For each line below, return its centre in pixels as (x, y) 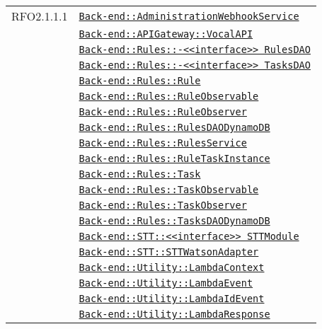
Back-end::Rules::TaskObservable (169, 190)
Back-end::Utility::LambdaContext (172, 267)
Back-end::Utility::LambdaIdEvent (172, 299)
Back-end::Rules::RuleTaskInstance (174, 158)
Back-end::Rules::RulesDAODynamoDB (174, 127)
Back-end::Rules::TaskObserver (163, 205)
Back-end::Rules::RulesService (163, 143)
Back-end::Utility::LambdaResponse (174, 314)
